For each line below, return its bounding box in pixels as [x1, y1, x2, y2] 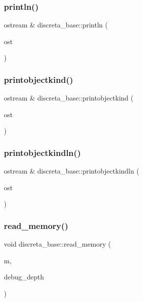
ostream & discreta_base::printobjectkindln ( [4, 166, 139, 176]
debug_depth [4, 272, 44, 282]
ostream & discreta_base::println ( [4, 20, 108, 30]
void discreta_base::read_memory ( [4, 239, 111, 249]
